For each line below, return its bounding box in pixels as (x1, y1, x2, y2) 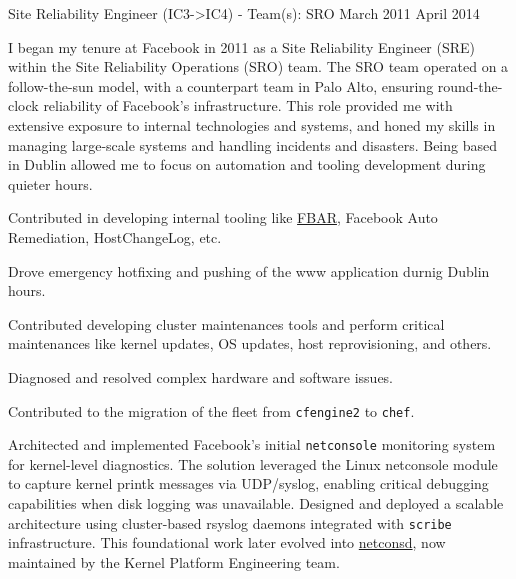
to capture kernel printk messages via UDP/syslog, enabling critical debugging (8, 473, 489, 494)
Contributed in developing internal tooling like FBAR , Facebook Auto (8, 207, 438, 228)
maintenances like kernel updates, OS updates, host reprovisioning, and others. (8, 333, 492, 354)
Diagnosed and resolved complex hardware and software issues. (8, 366, 394, 387)
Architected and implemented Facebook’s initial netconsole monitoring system (8, 434, 496, 455)
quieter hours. (8, 173, 93, 194)
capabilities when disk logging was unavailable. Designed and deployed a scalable (8, 493, 504, 513)
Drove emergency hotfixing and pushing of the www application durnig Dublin (8, 260, 490, 281)
